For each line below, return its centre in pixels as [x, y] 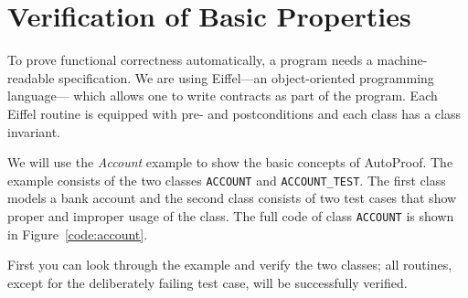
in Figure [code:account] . [78, 234]
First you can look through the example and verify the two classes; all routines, [230, 265]
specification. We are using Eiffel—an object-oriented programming [246, 77]
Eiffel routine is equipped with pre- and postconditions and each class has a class [234, 113]
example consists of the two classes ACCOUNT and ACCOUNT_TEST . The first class [227, 180]
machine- [402, 60]
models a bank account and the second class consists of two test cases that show [232, 198]
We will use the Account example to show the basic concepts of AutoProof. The [230, 162]
